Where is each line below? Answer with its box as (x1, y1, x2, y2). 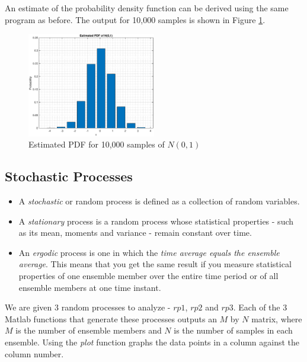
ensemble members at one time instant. (18, 281, 161, 293)
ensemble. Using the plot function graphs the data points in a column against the (5, 335, 300, 348)
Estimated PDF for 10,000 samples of (28, 138, 165, 150)
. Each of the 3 (233, 301, 287, 313)
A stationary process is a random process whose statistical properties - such (18, 214, 294, 227)
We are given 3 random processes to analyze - (5, 301, 171, 313)
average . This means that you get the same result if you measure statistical (18, 258, 292, 270)
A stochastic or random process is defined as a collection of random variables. (18, 195, 300, 207)
